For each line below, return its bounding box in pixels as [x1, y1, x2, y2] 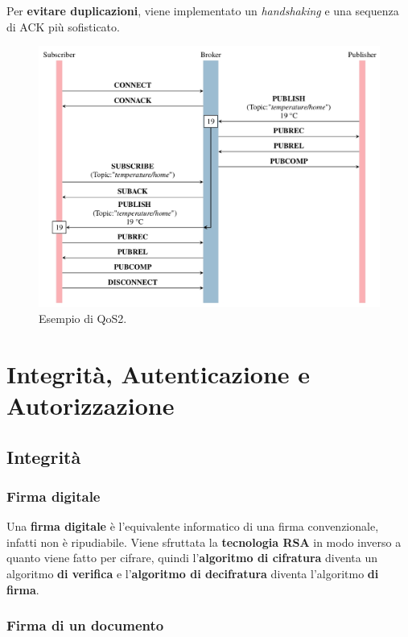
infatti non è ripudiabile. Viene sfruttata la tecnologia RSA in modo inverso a [6, 533, 402, 550]
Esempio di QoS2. [39, 309, 127, 326]
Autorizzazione [6, 388, 175, 421]
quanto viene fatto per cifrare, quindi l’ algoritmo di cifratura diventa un [6, 549, 377, 566]
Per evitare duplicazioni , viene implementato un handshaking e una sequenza [6, 2, 399, 19]
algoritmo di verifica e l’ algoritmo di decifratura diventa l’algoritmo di [6, 565, 379, 581]
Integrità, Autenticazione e [6, 357, 311, 390]
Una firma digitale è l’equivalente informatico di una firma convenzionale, [6, 518, 379, 535]
